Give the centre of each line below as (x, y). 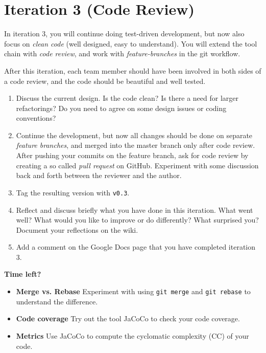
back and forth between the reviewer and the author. (99, 175)
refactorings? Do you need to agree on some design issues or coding (121, 108)
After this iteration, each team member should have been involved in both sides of (133, 70)
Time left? (23, 274)
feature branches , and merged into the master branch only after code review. (136, 145)
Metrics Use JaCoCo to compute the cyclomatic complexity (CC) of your (132, 335)
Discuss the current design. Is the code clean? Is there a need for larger (127, 98)
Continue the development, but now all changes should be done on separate (134, 135)
